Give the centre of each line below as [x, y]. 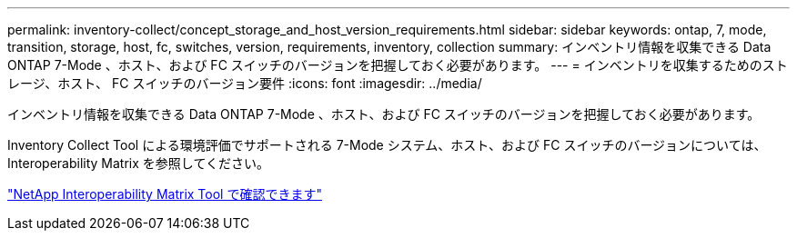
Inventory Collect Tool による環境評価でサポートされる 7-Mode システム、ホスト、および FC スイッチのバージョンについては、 [387, 145]
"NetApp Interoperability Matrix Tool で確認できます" [165, 194]
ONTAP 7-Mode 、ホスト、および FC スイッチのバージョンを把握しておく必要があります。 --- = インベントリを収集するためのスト [398, 65]
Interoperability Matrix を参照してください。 [138, 163]
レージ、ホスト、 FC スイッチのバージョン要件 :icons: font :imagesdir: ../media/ [245, 83]
